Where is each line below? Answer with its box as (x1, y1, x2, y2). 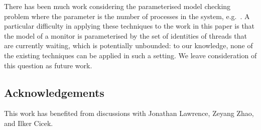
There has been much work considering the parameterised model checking (4, 1, 231, 11)
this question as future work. (4, 60, 92, 70)
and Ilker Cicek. (4, 117, 53, 128)
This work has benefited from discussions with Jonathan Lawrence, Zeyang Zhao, (4, 108, 254, 118)
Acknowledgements (4, 84, 104, 100)
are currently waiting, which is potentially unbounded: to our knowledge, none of (4, 40, 253, 51)
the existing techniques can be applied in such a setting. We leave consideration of (4, 50, 257, 60)
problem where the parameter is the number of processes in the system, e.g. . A (4, 11, 250, 21)
